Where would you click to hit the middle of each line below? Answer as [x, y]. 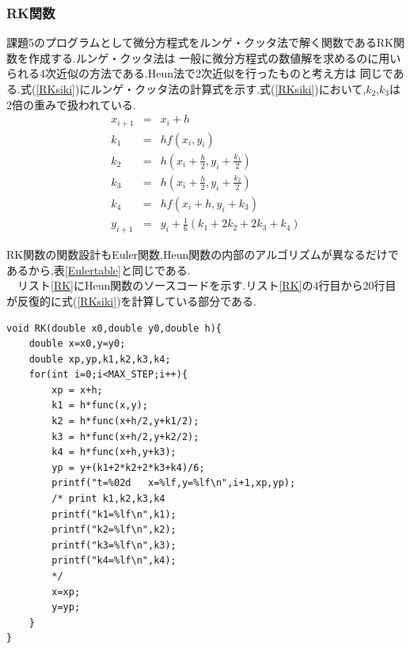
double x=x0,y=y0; [77, 344]
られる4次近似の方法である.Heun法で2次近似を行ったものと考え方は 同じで [200, 73]
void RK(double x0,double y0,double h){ [114, 328]
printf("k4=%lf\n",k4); [114, 561]
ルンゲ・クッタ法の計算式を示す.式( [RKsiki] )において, [228, 89]
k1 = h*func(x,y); [100, 406]
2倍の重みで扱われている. [71, 104]
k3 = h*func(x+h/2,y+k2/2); [125, 436]
